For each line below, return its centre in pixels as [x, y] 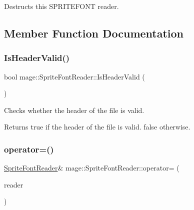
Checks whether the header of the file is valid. [74, 110]
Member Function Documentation [94, 33]
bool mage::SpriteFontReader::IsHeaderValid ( [74, 76]
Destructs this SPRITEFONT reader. [61, 6]
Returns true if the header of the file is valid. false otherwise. [97, 127]
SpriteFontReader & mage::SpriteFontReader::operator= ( [92, 168]
